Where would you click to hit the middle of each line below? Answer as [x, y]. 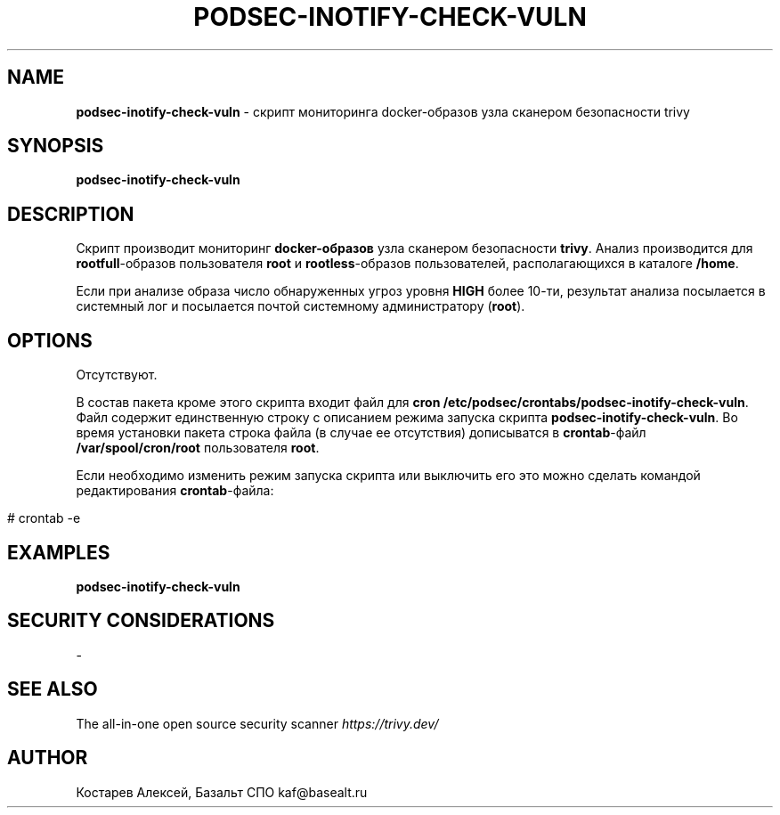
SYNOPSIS [56, 146]
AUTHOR [48, 758]
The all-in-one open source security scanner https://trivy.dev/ [257, 723]
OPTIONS [50, 340]
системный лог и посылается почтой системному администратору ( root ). [301, 306]
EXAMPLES [59, 552]
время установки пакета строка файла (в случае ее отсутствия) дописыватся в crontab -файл [361, 433]
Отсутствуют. [117, 375]
